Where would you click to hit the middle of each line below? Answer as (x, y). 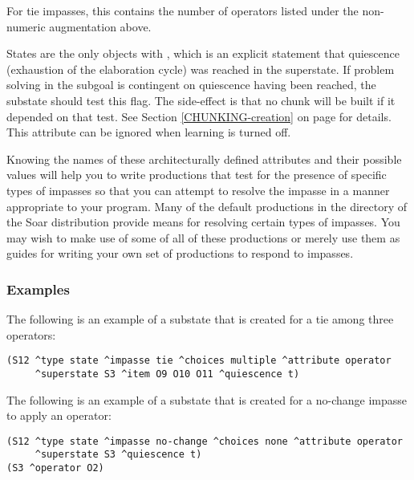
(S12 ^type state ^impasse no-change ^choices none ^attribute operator (205, 441)
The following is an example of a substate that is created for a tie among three (200, 319)
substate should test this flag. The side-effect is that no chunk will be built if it (201, 100)
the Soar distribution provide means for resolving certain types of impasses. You (203, 222)
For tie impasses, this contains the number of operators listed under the (183, 10)
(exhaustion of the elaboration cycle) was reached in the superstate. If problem (201, 69)
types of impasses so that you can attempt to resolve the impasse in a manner (198, 190)
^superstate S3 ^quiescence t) (118, 455)
